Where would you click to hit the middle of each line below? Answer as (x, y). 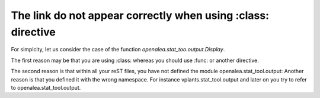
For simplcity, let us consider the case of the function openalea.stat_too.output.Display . (118, 50)
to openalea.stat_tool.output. (46, 87)
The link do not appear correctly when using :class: (140, 15)
